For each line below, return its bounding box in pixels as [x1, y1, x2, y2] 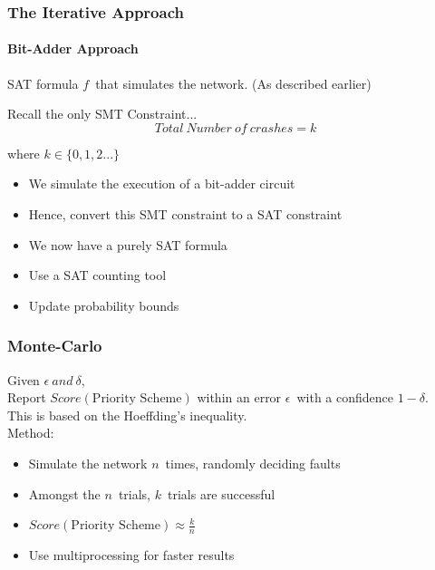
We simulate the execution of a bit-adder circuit [28, 174, 295, 193]
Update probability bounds [28, 295, 179, 314]
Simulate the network [28, 453, 148, 472]
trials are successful [167, 484, 275, 503]
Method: [7, 423, 54, 442]
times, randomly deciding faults [165, 453, 341, 472]
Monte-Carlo [7, 334, 102, 357]
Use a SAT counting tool [28, 266, 167, 285]
